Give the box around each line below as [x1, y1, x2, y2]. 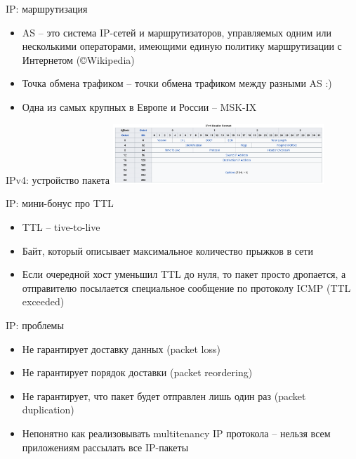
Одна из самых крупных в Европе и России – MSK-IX [22, 99, 257, 114]
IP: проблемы [6, 317, 64, 332]
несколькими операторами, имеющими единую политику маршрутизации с [22, 39, 342, 53]
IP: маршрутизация [6, 1, 88, 15]
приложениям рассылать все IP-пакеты [22, 439, 189, 454]
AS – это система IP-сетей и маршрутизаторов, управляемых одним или [22, 25, 331, 39]
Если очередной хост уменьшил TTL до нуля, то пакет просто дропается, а [22, 267, 346, 281]
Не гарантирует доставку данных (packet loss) [22, 341, 220, 356]
